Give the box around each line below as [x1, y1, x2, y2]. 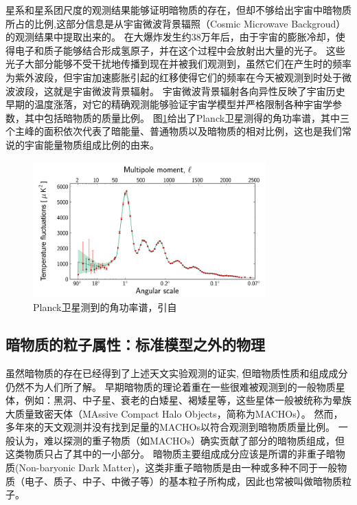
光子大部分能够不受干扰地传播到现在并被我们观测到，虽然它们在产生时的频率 [5, 56, 352, 71]
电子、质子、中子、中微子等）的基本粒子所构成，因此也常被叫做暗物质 [24, 473, 342, 488]
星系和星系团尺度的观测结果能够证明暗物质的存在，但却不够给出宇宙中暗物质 [5, 3, 352, 17]
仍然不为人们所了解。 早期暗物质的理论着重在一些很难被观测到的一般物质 [5, 379, 336, 394]
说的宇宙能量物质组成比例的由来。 [5, 137, 159, 151]
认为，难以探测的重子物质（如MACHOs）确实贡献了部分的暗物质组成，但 [14, 433, 345, 447]
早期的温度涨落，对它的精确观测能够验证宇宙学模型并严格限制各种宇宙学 [5, 97, 332, 111]
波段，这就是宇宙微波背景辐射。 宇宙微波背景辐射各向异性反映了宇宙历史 [14, 83, 345, 98]
